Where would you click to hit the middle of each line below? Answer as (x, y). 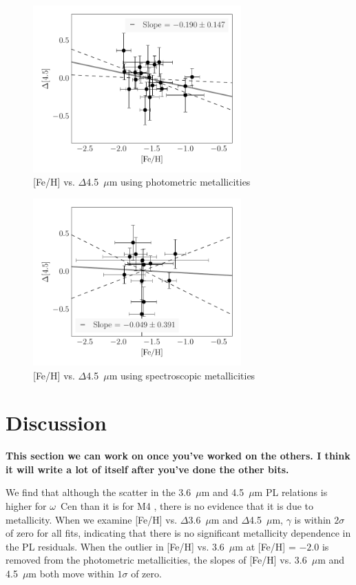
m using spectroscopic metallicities (182, 375)
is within (313, 519)
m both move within (71, 573)
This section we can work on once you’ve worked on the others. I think (178, 456)
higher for (26, 506)
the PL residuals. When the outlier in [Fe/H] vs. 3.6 (115, 546)
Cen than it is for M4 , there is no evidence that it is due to (187, 506)
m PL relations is (291, 492)
